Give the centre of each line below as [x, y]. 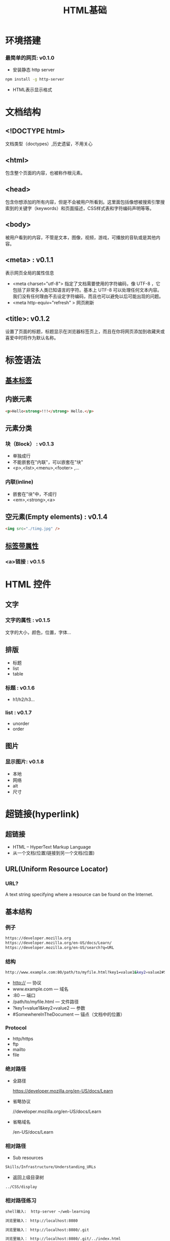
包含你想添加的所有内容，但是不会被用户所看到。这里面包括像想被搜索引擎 [83, 202]
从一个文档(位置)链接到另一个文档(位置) [54, 853]
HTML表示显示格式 [32, 90]
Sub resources [28, 1157]
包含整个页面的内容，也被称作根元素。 [45, 173]
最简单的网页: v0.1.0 [30, 58]
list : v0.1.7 [18, 712]
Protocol [16, 1027]
